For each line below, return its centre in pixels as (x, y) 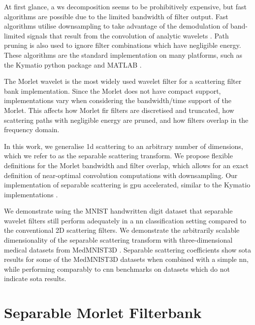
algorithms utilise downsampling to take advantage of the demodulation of (116, 26)
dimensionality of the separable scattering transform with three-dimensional (118, 240)
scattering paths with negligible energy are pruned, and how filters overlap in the (126, 120)
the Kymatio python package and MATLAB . (73, 64)
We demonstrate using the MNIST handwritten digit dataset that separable (118, 211)
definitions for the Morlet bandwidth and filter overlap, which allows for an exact (127, 165)
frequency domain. (32, 129)
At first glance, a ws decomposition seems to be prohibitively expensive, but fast (125, 6)
